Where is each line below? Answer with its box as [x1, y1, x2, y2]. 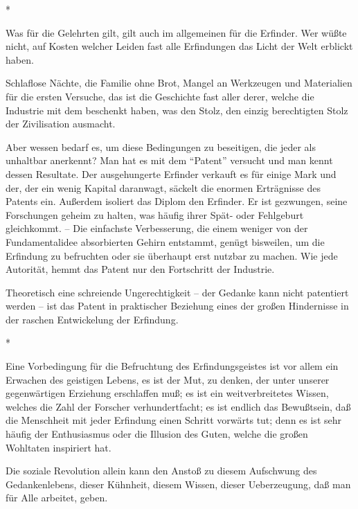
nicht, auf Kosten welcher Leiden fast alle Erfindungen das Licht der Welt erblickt [6, 39, 353, 53]
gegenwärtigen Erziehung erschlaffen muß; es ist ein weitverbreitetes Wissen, [6, 386, 329, 400]
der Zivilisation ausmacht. [6, 116, 116, 131]
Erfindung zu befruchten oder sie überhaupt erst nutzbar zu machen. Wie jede [6, 248, 338, 262]
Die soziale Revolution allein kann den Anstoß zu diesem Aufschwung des [6, 463, 317, 478]
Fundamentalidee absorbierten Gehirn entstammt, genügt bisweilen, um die [6, 234, 325, 249]
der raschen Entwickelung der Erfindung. [6, 312, 179, 326]
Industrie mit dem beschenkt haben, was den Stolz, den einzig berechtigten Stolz [6, 102, 348, 117]
